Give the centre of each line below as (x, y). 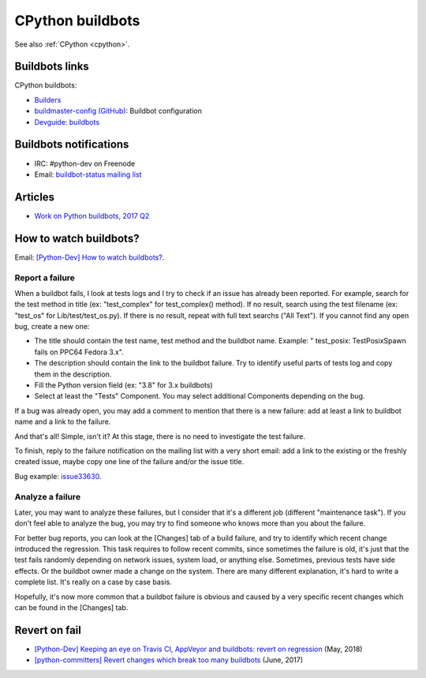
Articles (35, 197)
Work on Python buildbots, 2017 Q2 (92, 215)
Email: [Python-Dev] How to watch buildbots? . (90, 257)
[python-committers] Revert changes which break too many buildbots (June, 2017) (169, 660)
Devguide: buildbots (67, 122)
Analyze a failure (48, 496)
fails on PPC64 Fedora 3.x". (79, 352)
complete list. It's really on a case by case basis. (93, 582)
